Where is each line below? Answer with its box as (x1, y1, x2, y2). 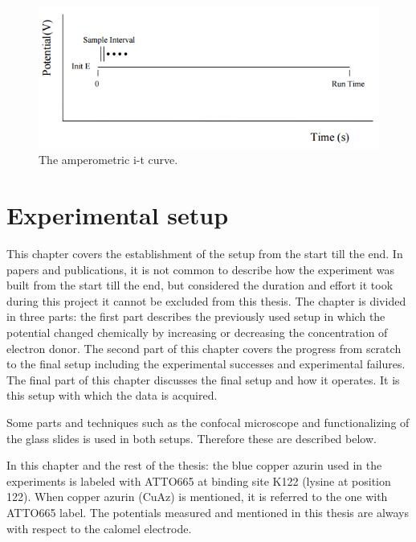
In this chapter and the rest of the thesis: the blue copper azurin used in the (6, 457, 382, 474)
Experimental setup (6, 199, 229, 232)
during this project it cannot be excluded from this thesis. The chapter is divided (6, 292, 406, 309)
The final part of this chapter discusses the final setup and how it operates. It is (6, 371, 400, 388)
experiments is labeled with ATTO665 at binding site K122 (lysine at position (6, 472, 391, 489)
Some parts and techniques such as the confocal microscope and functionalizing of (6, 413, 410, 430)
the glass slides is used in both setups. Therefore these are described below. (6, 429, 377, 446)
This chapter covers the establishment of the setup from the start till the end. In (6, 245, 403, 262)
